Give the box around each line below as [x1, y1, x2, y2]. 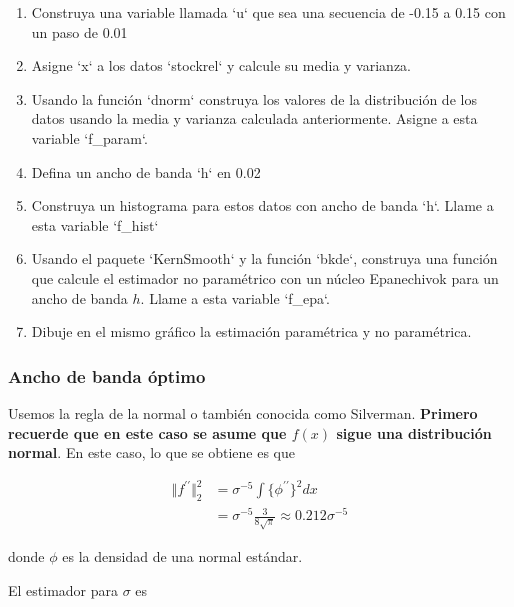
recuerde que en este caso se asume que [8, 422, 287, 443]
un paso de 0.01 [31, 21, 128, 42]
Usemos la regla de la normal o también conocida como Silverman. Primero [8, 402, 478, 423]
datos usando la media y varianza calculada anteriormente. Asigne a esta [31, 108, 478, 129]
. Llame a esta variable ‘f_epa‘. [140, 287, 330, 308]
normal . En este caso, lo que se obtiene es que [8, 442, 296, 463]
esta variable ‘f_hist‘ [31, 214, 159, 235]
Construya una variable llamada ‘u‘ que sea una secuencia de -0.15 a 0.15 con [31, 2, 506, 22]
